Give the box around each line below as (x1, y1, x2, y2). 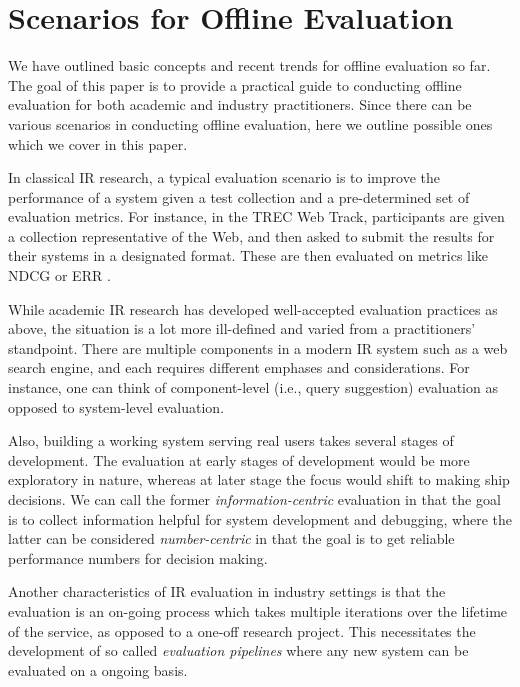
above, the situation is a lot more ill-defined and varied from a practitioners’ (8, 318, 476, 339)
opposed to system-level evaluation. (8, 396, 225, 417)
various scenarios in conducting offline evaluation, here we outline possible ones (8, 113, 493, 134)
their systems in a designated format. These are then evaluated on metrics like (8, 245, 489, 266)
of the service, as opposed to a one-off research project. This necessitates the (8, 620, 476, 641)
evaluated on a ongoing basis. (8, 659, 188, 680)
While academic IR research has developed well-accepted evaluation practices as (8, 298, 498, 319)
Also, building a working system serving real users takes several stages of (8, 430, 454, 451)
